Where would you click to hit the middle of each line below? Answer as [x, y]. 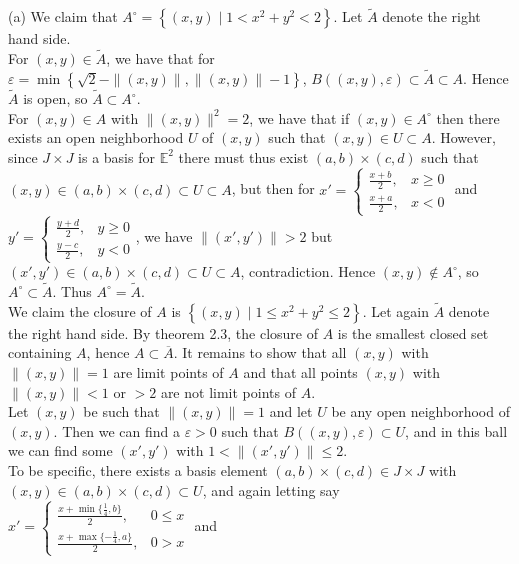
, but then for [273, 188]
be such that [121, 411]
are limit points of [168, 371]
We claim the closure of [80, 310]
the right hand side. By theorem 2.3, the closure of [163, 332]
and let [291, 411]
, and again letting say [271, 489]
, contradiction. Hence [308, 271]
